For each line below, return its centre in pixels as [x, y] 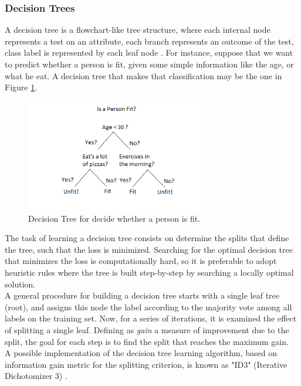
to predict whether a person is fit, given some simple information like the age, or [149, 64]
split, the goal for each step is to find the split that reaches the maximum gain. [147, 341]
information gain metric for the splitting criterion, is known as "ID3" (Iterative [146, 364]
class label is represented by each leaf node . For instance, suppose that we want [149, 53]
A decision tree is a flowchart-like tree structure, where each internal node [138, 30]
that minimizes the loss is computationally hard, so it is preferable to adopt [141, 261]
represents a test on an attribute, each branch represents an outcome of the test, [149, 41]
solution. [20, 284]
